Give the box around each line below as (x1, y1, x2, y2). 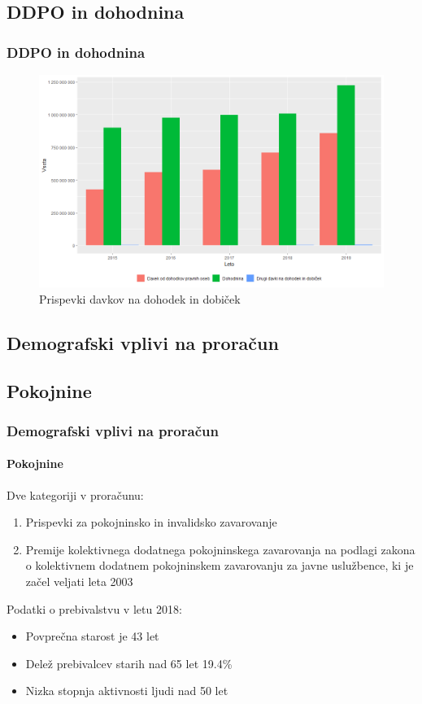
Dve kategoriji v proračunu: (7, 486, 144, 503)
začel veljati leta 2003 (25, 572, 133, 589)
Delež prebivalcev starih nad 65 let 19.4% (25, 654, 233, 671)
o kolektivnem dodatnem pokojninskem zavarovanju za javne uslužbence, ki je (25, 557, 414, 574)
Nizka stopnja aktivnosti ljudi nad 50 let (25, 682, 228, 699)
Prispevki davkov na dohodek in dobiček (39, 290, 241, 307)
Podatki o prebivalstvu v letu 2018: (7, 600, 182, 617)
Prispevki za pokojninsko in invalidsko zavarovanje (25, 514, 277, 531)
